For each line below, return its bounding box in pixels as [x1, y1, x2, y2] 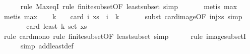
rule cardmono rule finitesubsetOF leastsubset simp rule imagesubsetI [4, 30, 246, 41]
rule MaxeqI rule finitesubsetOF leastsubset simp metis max [20, 1, 237, 11]
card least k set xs [26, 21, 87, 31]
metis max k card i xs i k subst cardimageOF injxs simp [4, 11, 242, 21]
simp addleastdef [20, 40, 74, 51]
